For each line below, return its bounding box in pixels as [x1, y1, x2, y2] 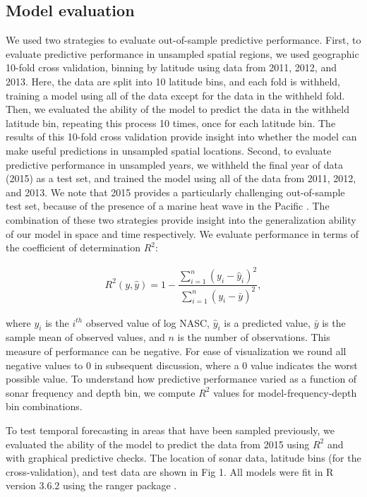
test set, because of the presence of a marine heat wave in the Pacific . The [6, 198, 330, 213]
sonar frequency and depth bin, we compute [6, 385, 195, 400]
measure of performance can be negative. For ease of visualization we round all [6, 344, 347, 358]
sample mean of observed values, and [6, 330, 165, 345]
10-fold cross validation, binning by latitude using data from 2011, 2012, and [6, 60, 337, 75]
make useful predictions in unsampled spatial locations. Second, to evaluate [6, 143, 332, 157]
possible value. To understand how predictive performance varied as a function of [6, 371, 357, 386]
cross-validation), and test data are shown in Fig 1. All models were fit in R [6, 464, 334, 479]
